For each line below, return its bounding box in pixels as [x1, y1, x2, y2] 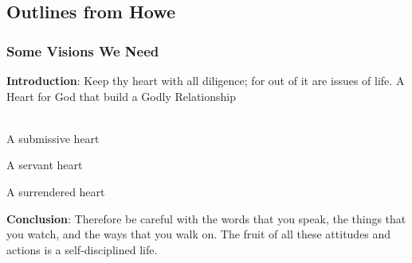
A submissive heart [6, 130, 100, 146]
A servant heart [6, 157, 83, 173]
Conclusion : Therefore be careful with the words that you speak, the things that [6, 210, 406, 226]
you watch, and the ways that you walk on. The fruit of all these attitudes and [6, 226, 391, 242]
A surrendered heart [6, 183, 105, 199]
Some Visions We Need [6, 41, 159, 60]
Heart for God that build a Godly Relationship [6, 87, 236, 104]
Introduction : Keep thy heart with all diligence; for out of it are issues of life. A [6, 72, 405, 88]
